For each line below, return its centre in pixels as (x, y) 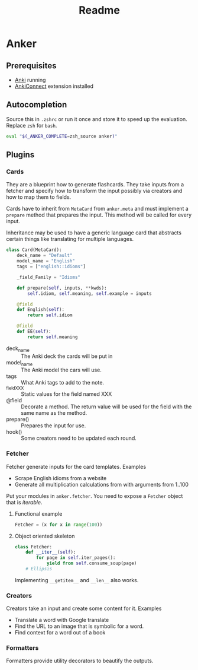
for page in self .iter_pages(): (76, 558)
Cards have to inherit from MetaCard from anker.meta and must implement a (98, 209)
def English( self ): (41, 310)
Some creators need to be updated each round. (79, 438)
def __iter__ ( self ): (51, 552)
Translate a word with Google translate (62, 620)
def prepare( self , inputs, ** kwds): (62, 288)
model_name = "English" (46, 261)
